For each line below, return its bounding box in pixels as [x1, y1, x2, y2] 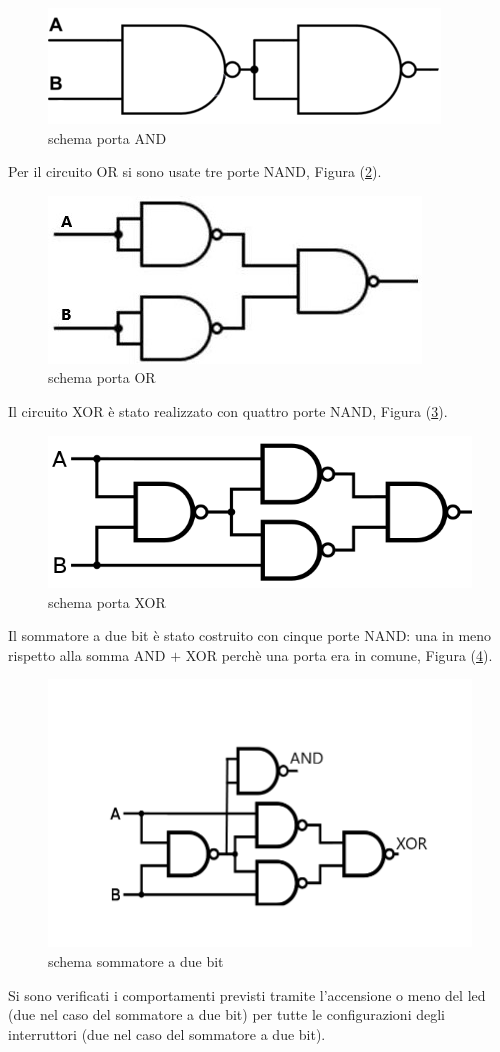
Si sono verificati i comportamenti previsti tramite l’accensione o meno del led [8, 984, 486, 1005]
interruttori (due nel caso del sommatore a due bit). [8, 1023, 326, 1044]
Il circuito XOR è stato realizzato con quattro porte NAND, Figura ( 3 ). [8, 400, 448, 421]
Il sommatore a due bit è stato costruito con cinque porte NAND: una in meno [8, 625, 492, 646]
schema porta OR [48, 367, 156, 388]
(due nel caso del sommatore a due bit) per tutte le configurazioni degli [8, 1004, 445, 1025]
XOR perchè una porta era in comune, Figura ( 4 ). [185, 644, 493, 665]
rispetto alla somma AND [8, 644, 166, 665]
